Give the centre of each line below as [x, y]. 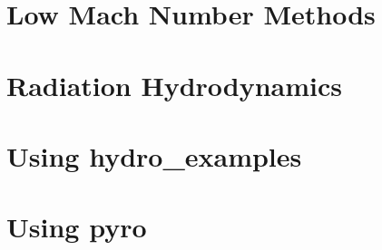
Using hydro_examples [154, 155]
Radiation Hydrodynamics [175, 85]
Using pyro [77, 227]
